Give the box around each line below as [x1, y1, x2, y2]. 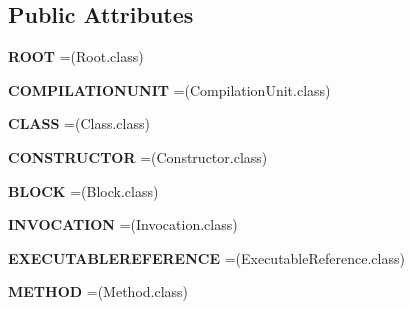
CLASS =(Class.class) [8, 113, 150, 134]
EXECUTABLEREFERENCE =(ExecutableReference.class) [8, 247, 405, 268]
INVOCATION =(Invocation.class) [8, 214, 238, 235]
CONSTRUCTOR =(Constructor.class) [8, 146, 268, 167]
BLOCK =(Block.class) [8, 180, 159, 201]
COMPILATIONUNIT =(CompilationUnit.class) [8, 79, 331, 100]
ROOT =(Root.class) [8, 46, 144, 67]
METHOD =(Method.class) [8, 281, 189, 302]
